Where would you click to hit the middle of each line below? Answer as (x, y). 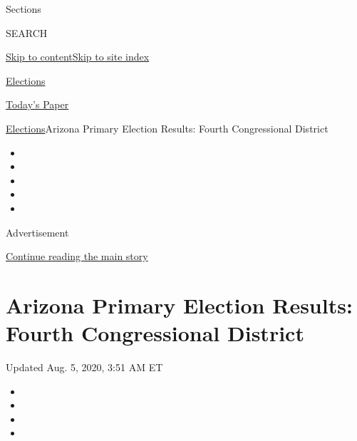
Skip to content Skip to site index (78, 57)
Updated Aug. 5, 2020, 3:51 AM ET (84, 367)
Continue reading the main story (77, 256)
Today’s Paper (37, 104)
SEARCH (27, 32)
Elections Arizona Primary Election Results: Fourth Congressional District (167, 128)
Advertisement (37, 232)
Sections (24, 9)
